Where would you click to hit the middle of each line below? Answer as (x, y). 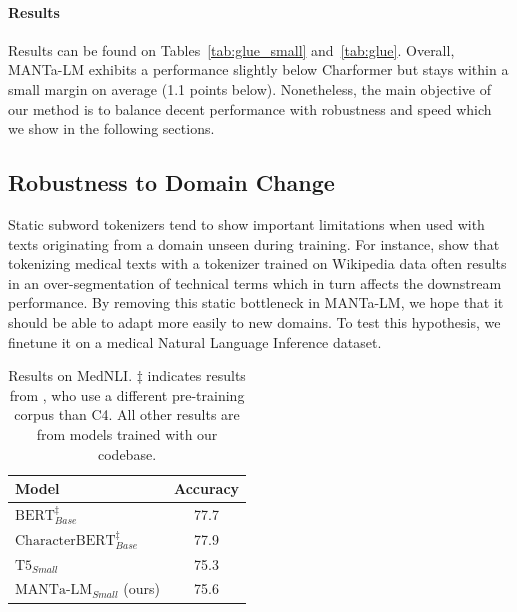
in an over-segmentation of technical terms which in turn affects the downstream (255, 282)
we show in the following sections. (111, 128)
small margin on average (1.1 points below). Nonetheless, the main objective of (249, 88)
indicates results (196, 375)
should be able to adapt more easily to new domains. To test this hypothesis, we (254, 321)
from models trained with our (127, 433)
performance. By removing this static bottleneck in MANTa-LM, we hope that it (256, 302)
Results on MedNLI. (70, 375)
